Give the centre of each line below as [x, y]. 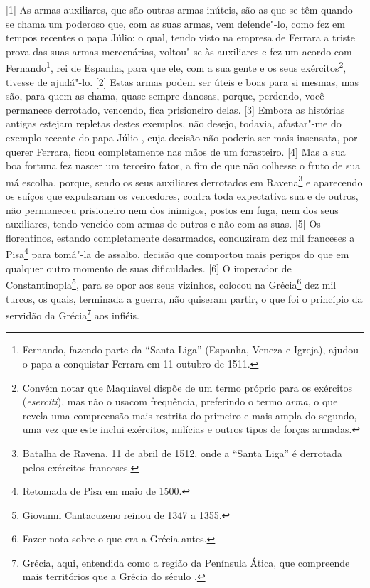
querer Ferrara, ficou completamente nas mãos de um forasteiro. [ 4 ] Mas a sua [176, 151]
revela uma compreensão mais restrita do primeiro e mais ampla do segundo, [190, 415]
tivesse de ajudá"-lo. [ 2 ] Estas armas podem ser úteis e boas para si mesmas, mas [183, 81]
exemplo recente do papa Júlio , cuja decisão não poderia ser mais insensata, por [182, 137]
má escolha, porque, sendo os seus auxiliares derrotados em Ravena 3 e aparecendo [184, 181]
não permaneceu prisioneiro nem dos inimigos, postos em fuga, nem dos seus [172, 209]
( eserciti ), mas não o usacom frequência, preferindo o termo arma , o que [180, 401]
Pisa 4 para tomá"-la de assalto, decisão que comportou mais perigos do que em [178, 253]
